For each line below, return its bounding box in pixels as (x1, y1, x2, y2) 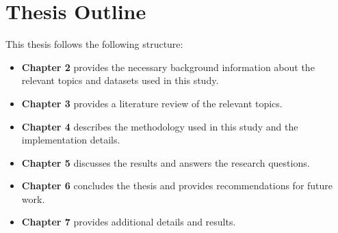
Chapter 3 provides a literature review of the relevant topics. (21, 96, 283, 110)
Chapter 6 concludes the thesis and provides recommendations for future (21, 178, 333, 193)
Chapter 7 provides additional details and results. (21, 215, 236, 229)
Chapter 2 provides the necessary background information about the (21, 59, 315, 74)
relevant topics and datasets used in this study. (21, 73, 219, 87)
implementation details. (21, 133, 120, 147)
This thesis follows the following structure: (5, 37, 183, 51)
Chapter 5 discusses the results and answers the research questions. (21, 155, 310, 169)
